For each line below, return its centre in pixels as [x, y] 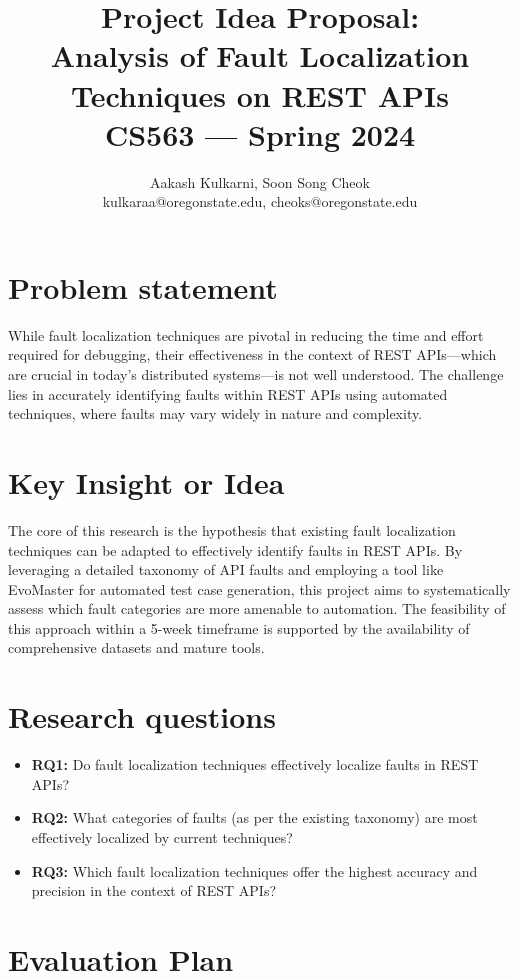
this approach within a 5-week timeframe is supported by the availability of [239, 627]
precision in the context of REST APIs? [154, 890]
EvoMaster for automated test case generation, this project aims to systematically [259, 588]
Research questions [142, 716]
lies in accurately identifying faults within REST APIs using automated [228, 393]
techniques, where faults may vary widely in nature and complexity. [215, 413]
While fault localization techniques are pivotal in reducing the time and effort [246, 334]
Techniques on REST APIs [259, 94]
